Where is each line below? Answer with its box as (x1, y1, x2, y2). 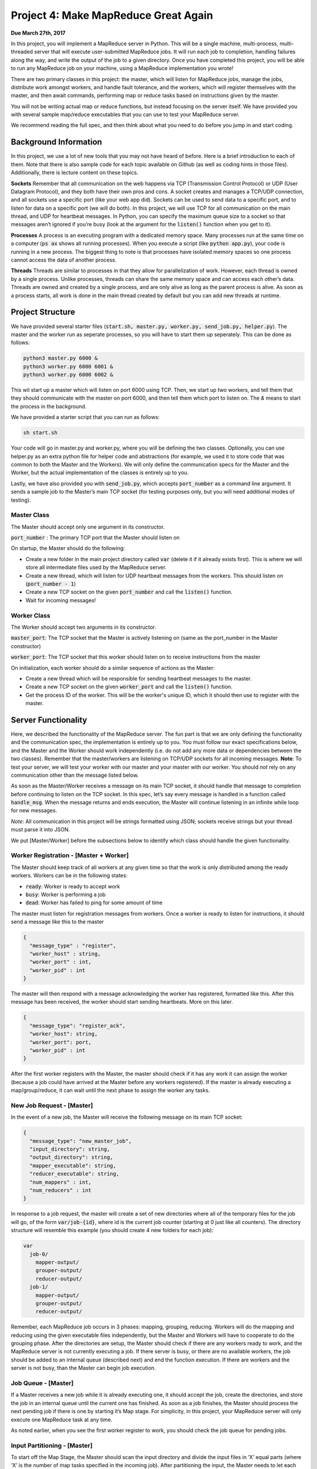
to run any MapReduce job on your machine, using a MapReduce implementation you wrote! (11, 65, 234, 72)
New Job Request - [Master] (11, 1101, 93, 1109)
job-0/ (29, 1250, 49, 1257)
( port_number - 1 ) (25, 581, 76, 588)
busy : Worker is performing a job (25, 891, 106, 898)
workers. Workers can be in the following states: (11, 872, 128, 879)
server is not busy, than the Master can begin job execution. (11, 1364, 156, 1371)
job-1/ (29, 1284, 49, 1290)
